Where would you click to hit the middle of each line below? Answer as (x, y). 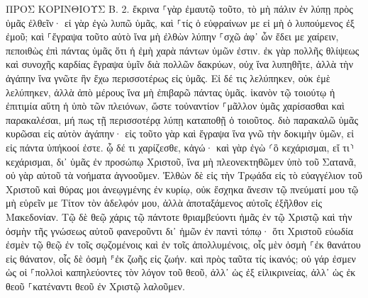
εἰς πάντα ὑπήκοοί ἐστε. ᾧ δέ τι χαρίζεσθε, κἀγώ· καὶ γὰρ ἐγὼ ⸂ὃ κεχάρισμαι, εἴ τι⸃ (180, 147)
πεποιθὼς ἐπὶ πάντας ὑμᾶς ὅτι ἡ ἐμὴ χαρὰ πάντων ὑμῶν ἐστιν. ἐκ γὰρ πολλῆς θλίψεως (183, 50)
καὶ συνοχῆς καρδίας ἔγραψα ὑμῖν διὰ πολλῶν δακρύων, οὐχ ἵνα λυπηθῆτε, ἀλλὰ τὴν (179, 64)
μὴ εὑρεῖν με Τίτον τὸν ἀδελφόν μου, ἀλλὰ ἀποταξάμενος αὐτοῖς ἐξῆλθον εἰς (164, 203)
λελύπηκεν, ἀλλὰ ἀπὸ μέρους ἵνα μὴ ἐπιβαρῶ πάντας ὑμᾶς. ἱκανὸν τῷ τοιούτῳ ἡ (171, 92)
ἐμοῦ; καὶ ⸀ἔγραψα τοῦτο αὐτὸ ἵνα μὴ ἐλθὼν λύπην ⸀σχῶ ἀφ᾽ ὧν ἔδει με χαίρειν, (172, 36)
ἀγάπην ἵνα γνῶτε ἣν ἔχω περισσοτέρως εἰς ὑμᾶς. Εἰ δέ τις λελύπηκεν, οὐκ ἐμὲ (168, 78)
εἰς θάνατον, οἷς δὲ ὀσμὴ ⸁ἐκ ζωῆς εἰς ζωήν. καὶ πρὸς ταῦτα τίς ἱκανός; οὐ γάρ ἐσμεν (181, 258)
